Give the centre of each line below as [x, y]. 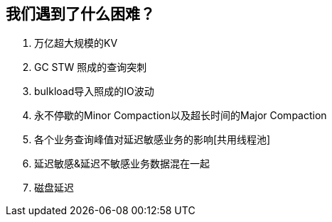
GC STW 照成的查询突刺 [91, 67]
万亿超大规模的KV [76, 43]
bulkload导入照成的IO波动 [94, 91]
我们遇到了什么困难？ [80, 14]
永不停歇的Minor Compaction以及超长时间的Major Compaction [181, 116]
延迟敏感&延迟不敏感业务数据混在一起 [122, 164]
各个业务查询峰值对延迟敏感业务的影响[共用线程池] [152, 140]
